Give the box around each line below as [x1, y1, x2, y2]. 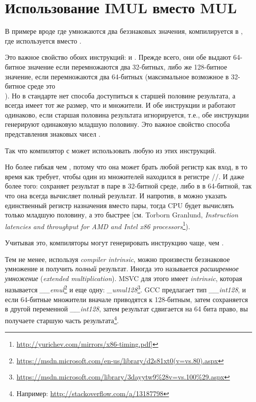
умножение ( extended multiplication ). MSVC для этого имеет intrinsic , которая [5, 273, 242, 283]
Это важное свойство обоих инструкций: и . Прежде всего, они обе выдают [5, 52, 231, 62]
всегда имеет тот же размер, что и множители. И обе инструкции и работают [5, 100, 236, 110]
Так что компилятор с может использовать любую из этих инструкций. [5, 145, 216, 155]
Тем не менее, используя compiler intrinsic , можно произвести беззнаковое [5, 254, 230, 264]
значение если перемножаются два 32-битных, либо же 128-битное [27, 61, 227, 71]
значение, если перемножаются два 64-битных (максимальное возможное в [5, 71, 229, 81]
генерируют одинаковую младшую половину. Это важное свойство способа [5, 119, 230, 129]
